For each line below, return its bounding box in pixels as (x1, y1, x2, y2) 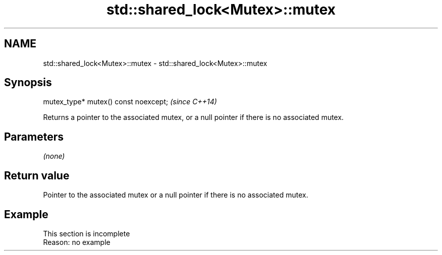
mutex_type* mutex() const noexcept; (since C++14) (43, 97, 217, 106)
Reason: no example (43, 237, 111, 246)
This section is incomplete (43, 229, 130, 238)
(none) (43, 152, 65, 161)
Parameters (4, 130, 64, 143)
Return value (4, 169, 70, 182)
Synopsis (4, 76, 52, 89)
